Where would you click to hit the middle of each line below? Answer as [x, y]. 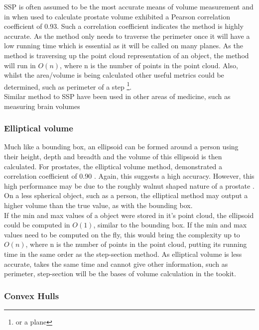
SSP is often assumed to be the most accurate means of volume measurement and [129, 6]
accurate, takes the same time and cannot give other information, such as [116, 264]
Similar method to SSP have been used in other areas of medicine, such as [117, 96]
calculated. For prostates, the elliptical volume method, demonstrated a [113, 166]
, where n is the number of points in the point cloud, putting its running [136, 244]
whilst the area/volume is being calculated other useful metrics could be [114, 75]
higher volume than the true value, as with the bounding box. [98, 205]
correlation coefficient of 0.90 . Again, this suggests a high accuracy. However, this [129, 176]
